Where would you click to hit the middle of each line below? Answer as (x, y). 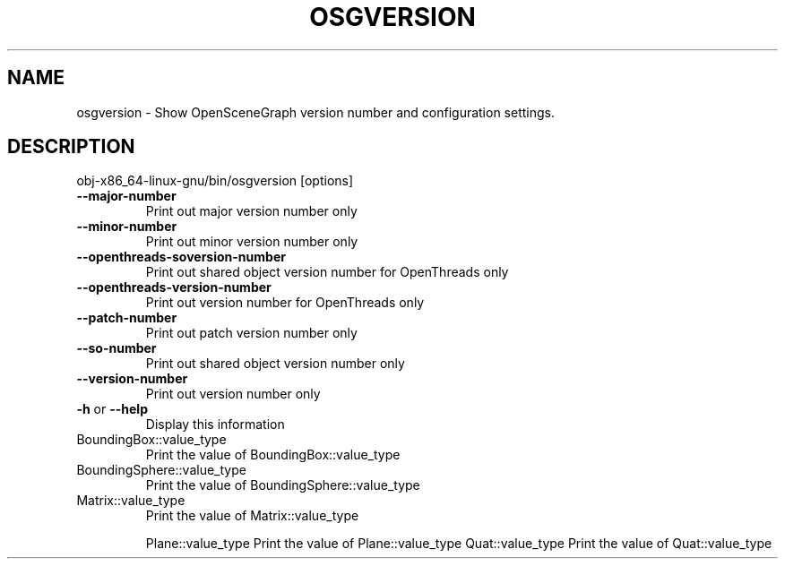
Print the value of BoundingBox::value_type (273, 455)
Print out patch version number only (251, 333)
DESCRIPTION (71, 147)
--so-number (116, 348)
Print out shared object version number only (275, 364)
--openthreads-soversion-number (181, 257)
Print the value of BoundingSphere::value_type (283, 485)
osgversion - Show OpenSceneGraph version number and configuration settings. (315, 112)
